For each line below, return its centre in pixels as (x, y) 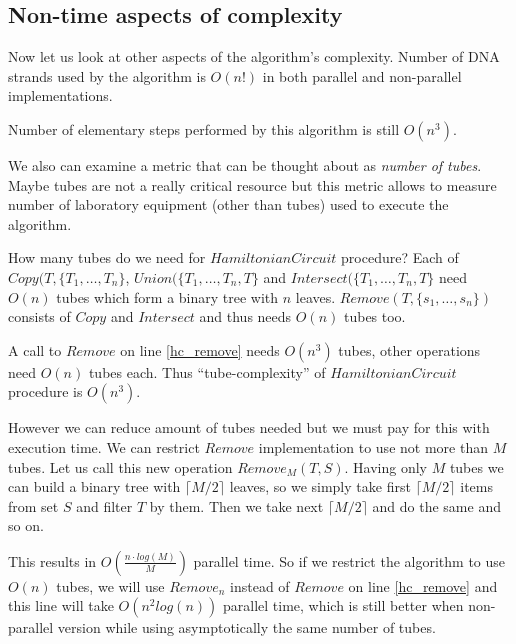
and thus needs (245, 316)
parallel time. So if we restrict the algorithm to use (349, 560)
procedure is (45, 391)
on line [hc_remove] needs (200, 349)
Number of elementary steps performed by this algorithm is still (204, 128)
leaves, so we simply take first (320, 486)
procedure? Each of (400, 257)
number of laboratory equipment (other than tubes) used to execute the (228, 204)
